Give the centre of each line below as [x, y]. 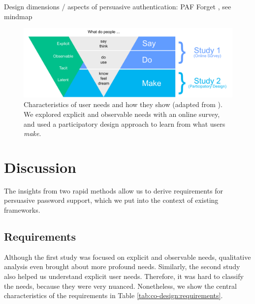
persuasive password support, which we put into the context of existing [111, 200]
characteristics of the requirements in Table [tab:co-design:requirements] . [113, 295]
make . [32, 133]
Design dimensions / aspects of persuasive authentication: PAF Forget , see [118, 6]
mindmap [18, 16]
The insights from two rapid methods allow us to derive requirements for [114, 190]
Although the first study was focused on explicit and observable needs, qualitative [127, 257]
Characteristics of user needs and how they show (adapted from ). [123, 104]
